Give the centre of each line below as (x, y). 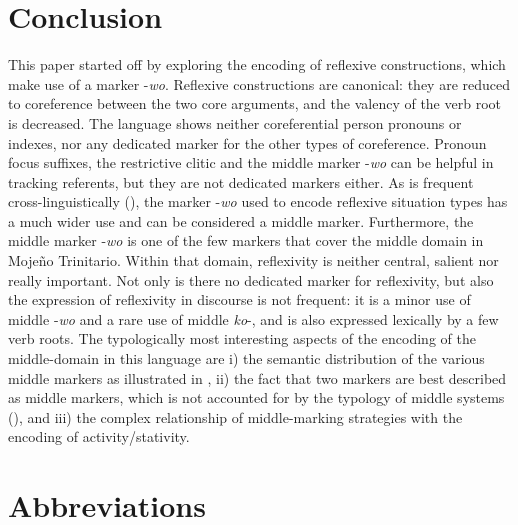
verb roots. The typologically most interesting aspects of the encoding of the (242, 338)
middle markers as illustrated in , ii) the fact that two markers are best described (257, 377)
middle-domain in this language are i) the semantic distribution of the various (246, 358)
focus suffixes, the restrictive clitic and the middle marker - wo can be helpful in (251, 162)
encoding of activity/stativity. (99, 436)
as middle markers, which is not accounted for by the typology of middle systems (256, 397)
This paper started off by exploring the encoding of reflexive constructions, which (257, 64)
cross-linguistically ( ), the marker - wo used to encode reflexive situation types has (258, 201)
